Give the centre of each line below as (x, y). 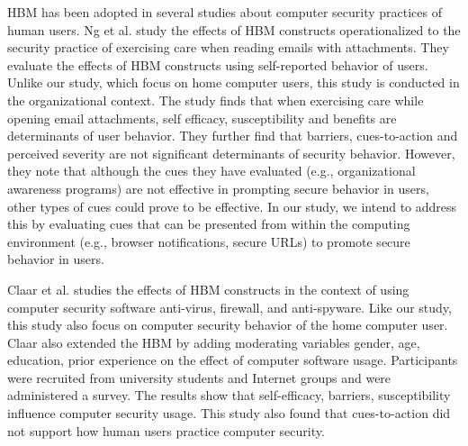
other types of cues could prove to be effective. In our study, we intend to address (232, 206)
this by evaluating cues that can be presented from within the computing (209, 224)
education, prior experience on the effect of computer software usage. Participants (233, 360)
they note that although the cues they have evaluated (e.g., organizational (211, 171)
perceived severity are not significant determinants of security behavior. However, (231, 153)
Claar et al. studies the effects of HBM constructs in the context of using (208, 289)
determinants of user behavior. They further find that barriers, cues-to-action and (233, 136)
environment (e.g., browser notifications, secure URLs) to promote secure (209, 241)
